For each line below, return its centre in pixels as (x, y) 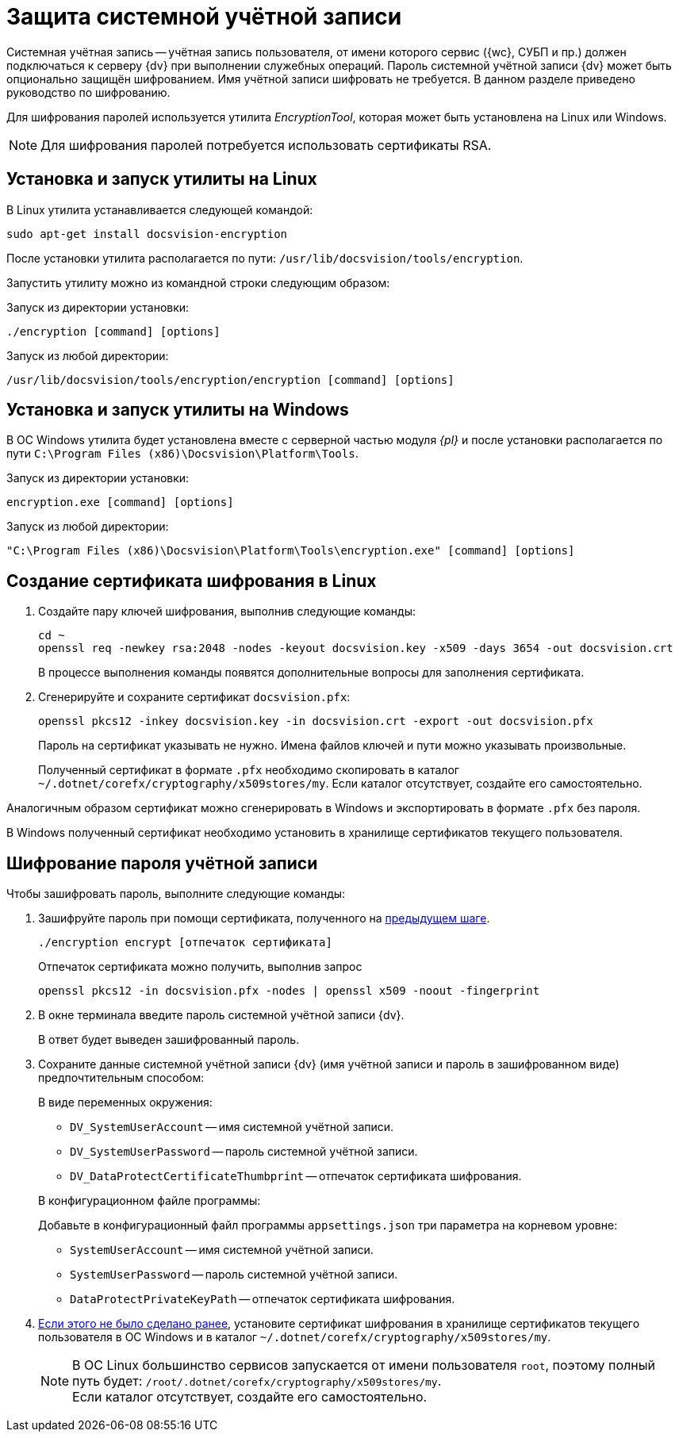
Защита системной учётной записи (204, 17)
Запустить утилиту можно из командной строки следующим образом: (198, 282)
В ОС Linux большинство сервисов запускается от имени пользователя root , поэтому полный (364, 1365)
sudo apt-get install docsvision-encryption (147, 234)
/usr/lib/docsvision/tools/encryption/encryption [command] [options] (230, 380)
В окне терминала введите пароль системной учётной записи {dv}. (221, 1015)
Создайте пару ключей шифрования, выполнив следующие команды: (227, 612)
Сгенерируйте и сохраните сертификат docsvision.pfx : (194, 697)
